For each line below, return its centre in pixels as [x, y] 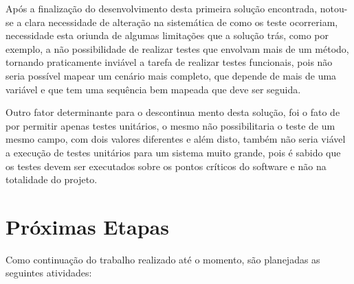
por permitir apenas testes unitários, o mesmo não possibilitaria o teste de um [170, 125]
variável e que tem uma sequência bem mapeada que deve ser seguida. [153, 89]
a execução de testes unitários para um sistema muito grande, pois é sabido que [173, 152]
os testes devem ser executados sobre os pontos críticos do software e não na [166, 166]
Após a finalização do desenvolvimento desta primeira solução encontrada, [162, 8]
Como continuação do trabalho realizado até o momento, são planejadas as [163, 259]
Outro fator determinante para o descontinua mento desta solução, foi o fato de [173, 112]
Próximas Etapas [87, 226]
